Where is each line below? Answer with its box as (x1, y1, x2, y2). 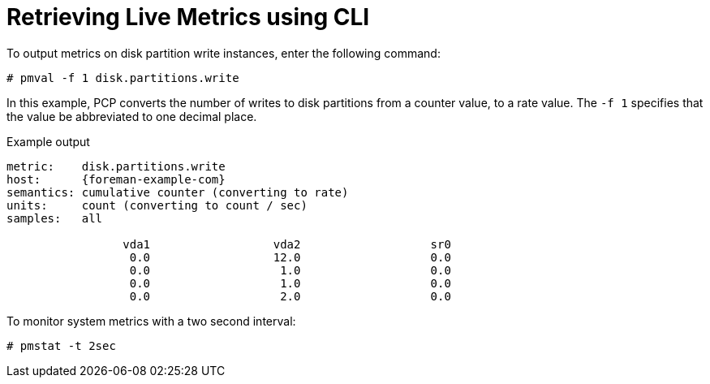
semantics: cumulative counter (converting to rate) (6, 185, 349, 199)
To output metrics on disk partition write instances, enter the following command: (6, 45, 441, 60)
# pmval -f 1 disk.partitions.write (6, 71, 239, 84)
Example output (6, 134, 90, 149)
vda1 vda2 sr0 (123, 237, 451, 251)
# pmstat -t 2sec (6, 339, 116, 352)
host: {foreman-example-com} (6, 172, 226, 186)
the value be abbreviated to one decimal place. (6, 109, 257, 123)
